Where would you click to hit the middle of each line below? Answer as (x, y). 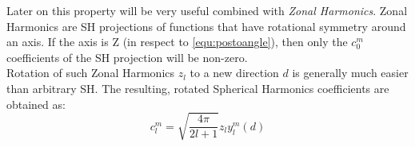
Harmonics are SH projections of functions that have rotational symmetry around (206, 26)
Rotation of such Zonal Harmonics (90, 73)
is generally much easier (350, 73)
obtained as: (36, 104)
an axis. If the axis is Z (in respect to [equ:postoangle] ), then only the (177, 42)
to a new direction (234, 73)
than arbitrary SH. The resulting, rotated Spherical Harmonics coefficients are (198, 88)
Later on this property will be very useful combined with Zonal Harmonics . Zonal (207, 10)
